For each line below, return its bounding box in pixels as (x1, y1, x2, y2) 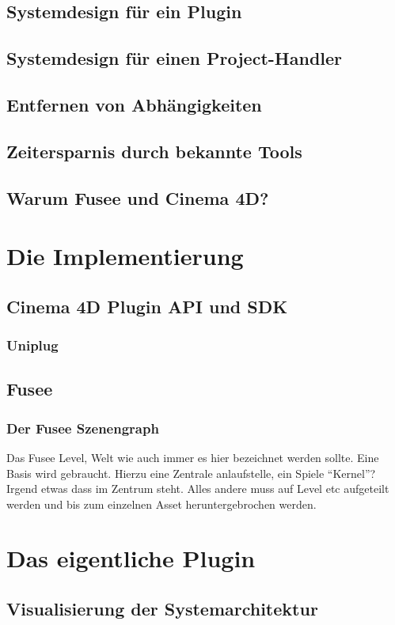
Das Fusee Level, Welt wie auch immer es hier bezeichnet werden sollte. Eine (6, 449, 379, 465)
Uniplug (6, 335, 59, 354)
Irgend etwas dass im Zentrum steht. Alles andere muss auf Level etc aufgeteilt (6, 480, 389, 497)
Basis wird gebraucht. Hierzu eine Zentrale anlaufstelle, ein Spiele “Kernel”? (6, 464, 376, 481)
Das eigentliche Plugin (6, 542, 256, 574)
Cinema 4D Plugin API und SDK (6, 294, 288, 318)
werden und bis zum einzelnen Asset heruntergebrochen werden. (6, 495, 317, 512)
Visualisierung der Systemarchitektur (6, 597, 318, 621)
